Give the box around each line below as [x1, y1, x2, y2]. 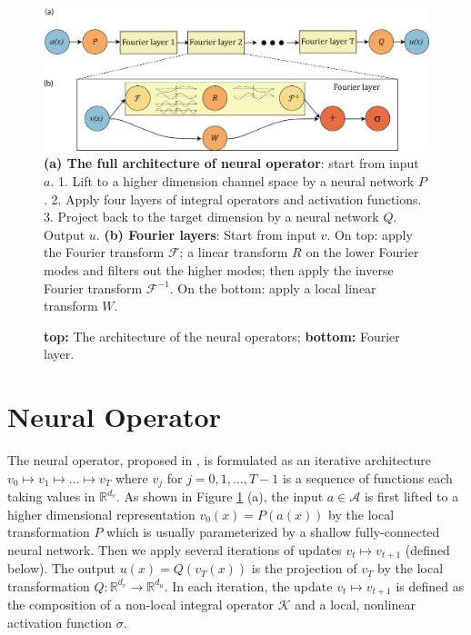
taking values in [7, 487, 95, 506]
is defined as [396, 576, 465, 595]
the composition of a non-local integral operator [7, 595, 275, 614]
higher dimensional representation [7, 504, 195, 523]
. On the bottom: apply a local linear [169, 278, 376, 297]
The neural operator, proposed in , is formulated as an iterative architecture [7, 451, 432, 469]
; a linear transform [179, 243, 288, 262]
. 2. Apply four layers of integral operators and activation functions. [44, 189, 422, 208]
